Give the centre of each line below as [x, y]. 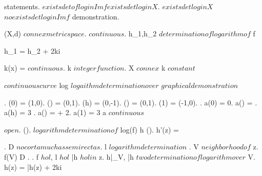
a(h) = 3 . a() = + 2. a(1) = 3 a [55, 112]
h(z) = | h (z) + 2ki [33, 167]
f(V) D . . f [22, 156]
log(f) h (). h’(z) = [149, 129]
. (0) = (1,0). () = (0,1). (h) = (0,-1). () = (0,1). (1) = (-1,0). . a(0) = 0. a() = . [131, 102]
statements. [22, 6]
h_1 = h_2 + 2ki [32, 50]
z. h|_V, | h [116, 156]
